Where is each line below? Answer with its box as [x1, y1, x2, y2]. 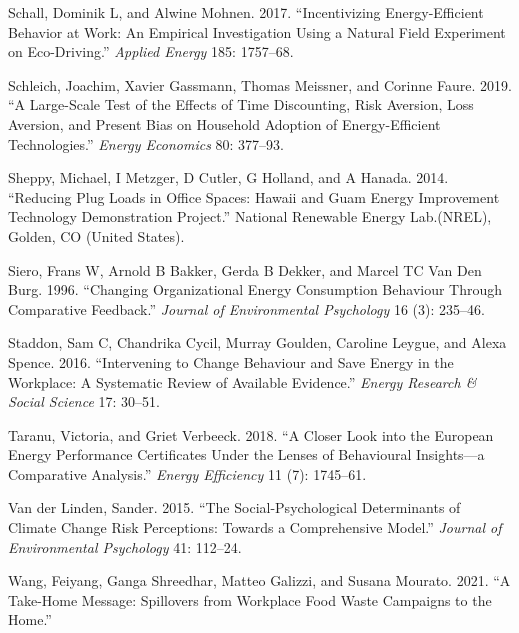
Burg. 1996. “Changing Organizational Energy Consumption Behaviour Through [8, 279, 503, 300]
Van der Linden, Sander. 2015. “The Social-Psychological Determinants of [8, 497, 461, 518]
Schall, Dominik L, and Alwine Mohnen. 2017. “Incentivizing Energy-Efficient [8, 2, 484, 22]
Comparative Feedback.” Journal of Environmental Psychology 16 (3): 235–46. [8, 298, 485, 319]
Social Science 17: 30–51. [8, 391, 160, 412]
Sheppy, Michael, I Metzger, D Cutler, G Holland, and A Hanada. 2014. [8, 167, 449, 188]
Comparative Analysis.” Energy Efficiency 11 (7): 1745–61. [8, 463, 367, 484]
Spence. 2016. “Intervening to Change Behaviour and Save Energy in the [8, 351, 454, 372]
